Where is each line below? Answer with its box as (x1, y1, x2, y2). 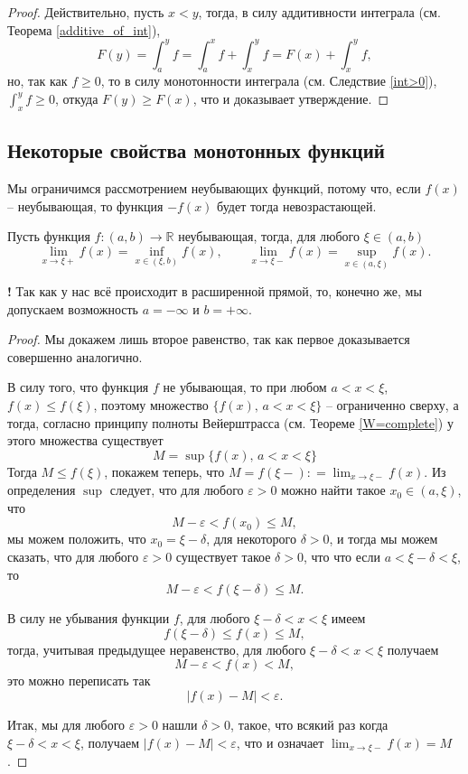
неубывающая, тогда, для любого (178, 227, 360, 246)
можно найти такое (281, 480, 386, 499)
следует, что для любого (109, 480, 244, 499)
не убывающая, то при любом (163, 378, 327, 396)
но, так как (7, 71, 68, 90)
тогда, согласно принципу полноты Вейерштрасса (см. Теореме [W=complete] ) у (7, 413, 454, 432)
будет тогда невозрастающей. (217, 196, 377, 215)
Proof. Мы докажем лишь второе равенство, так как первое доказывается (7, 330, 410, 349)
